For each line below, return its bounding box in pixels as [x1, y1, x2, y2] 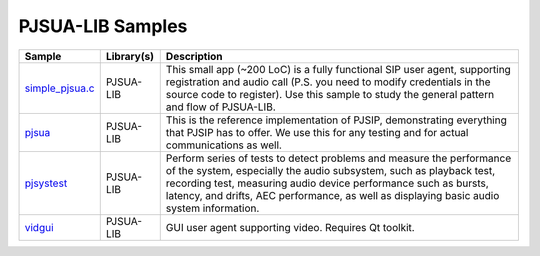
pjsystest [24, 176, 68, 190]
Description [165, 49, 224, 63]
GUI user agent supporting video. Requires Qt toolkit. [165, 220, 415, 234]
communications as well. [165, 138, 282, 152]
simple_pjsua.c [24, 81, 95, 95]
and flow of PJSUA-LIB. [165, 100, 276, 114]
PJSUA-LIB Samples [18, 15, 188, 37]
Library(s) [105, 49, 155, 63]
